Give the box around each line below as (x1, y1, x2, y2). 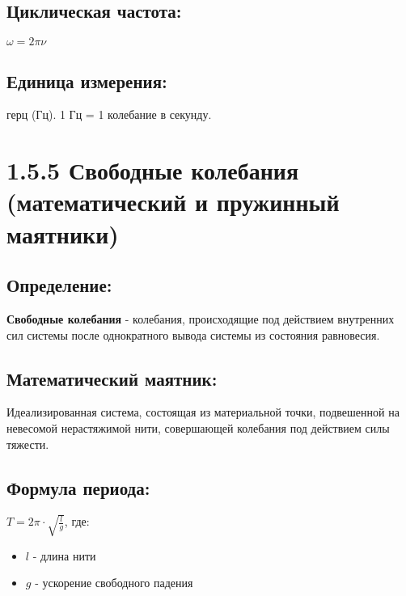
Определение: (6, 273, 112, 298)
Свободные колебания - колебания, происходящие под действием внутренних (6, 310, 395, 327)
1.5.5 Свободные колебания (6, 154, 299, 187)
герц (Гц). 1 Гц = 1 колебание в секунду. (6, 106, 212, 123)
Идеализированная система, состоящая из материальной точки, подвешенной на (6, 404, 400, 421)
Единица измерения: (6, 68, 167, 93)
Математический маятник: (6, 366, 218, 391)
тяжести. (6, 435, 49, 452)
